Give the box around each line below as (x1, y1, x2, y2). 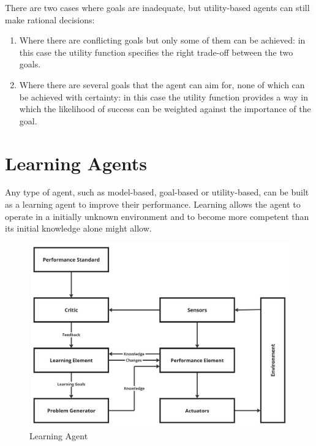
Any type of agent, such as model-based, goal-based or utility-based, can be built (5, 186, 309, 198)
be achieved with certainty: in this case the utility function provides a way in (19, 90, 309, 103)
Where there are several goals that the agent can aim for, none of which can (19, 78, 305, 91)
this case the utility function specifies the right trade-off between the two (19, 45, 293, 58)
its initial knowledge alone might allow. (5, 222, 152, 235)
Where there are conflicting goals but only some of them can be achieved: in (19, 34, 306, 47)
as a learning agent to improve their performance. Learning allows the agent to (5, 198, 301, 211)
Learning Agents (5, 150, 148, 175)
